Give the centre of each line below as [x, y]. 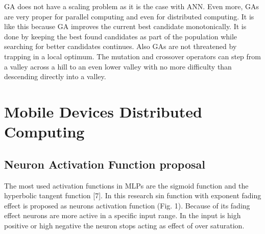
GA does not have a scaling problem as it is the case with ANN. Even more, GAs [132, 6]
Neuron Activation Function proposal [105, 164]
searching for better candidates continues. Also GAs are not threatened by [121, 46]
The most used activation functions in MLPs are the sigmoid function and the [126, 185]
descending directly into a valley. [55, 76]
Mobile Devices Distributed [103, 111]
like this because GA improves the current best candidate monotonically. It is [125, 26]
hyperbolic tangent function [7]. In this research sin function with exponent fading [133, 195]
